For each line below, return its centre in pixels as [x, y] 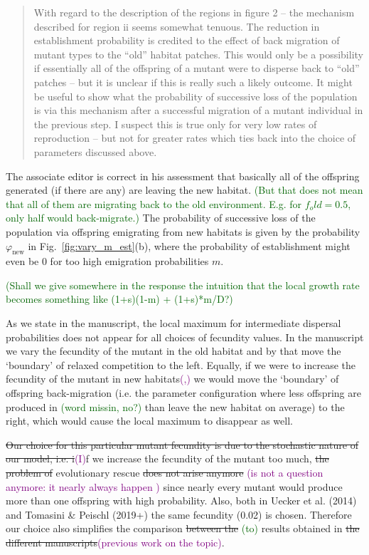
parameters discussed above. [95, 151]
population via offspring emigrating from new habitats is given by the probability [183, 231]
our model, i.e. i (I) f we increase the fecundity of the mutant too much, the [167, 458]
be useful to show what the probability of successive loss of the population [196, 96]
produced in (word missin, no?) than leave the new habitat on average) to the [175, 406]
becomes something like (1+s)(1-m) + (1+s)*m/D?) [119, 299]
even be [22, 261]
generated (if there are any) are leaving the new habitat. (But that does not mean [184, 190]
